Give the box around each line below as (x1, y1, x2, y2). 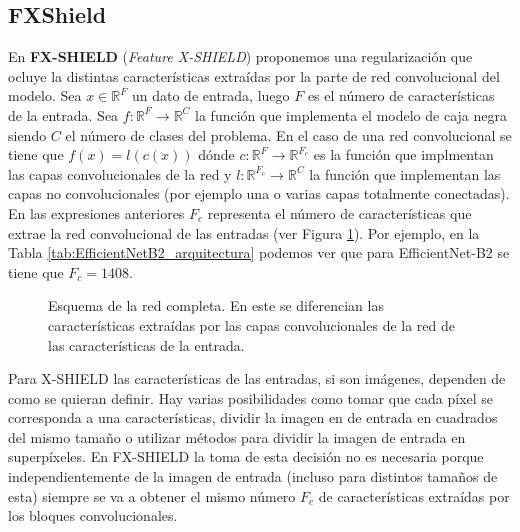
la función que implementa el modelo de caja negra (195, 104, 507, 125)
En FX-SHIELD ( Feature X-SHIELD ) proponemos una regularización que (8, 46, 473, 67)
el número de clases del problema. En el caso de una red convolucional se (65, 124, 512, 145)
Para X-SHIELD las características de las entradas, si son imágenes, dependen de (8, 368, 506, 389)
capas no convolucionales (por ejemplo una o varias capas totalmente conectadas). (8, 183, 510, 204)
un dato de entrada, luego (131, 85, 290, 106)
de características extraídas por (318, 485, 510, 506)
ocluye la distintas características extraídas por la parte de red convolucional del (8, 65, 500, 86)
